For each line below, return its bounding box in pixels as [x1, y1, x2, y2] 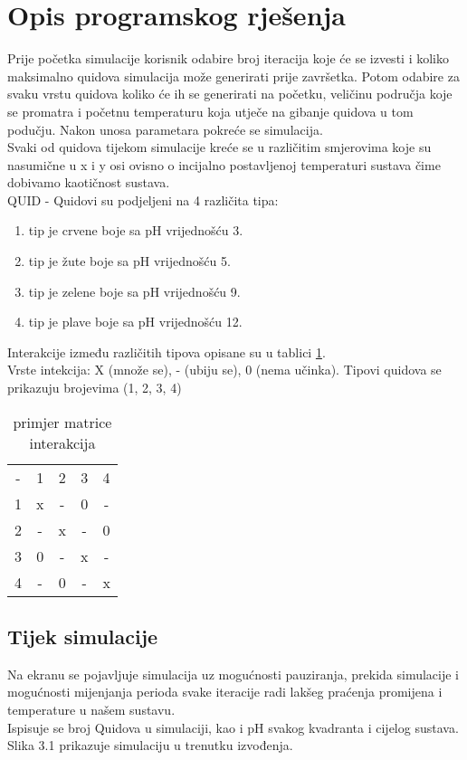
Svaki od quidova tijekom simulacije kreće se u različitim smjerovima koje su [7, 138, 432, 157]
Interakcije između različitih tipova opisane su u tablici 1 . [7, 342, 326, 361]
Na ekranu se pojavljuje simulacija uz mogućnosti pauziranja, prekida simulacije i [7, 664, 460, 683]
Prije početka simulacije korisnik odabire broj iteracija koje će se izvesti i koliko [7, 49, 449, 68]
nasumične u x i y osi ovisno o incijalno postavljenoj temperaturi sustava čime [7, 155, 441, 174]
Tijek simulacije [7, 622, 158, 651]
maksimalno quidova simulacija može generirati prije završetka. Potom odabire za [7, 66, 460, 85]
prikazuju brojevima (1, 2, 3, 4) [7, 378, 182, 397]
